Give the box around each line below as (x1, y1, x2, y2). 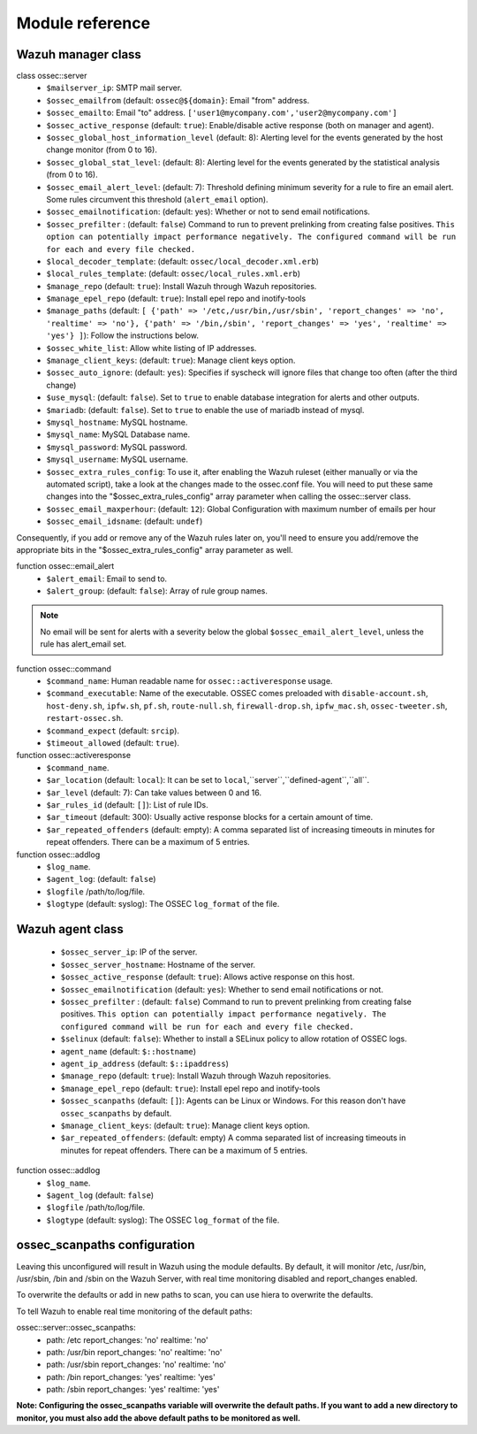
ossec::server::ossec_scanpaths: (16, 1323, 136, 1333)
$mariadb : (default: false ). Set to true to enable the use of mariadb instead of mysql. (46, 404, 365, 415)
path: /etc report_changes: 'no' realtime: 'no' (46, 1334, 208, 1345)
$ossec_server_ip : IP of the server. (60, 947, 198, 957)
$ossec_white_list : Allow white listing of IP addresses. (46, 342, 257, 353)
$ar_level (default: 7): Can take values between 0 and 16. (46, 787, 262, 798)
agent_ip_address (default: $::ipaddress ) (60, 1058, 229, 1069)
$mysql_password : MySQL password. (46, 441, 188, 452)
